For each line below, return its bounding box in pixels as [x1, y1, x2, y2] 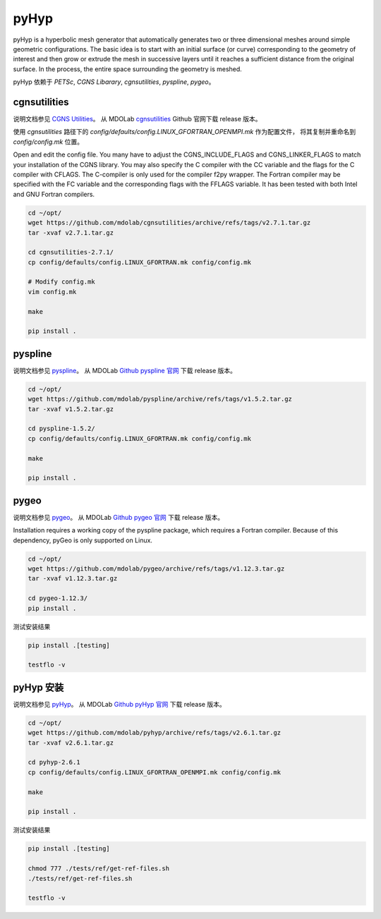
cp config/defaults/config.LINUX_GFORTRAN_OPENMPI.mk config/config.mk [28, 768, 282, 776]
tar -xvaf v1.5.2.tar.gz [28, 405, 114, 413]
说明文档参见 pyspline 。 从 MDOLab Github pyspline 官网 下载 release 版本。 [13, 366, 236, 375]
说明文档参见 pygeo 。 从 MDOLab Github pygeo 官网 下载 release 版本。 [13, 513, 224, 521]
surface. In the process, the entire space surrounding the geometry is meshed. [13, 64, 243, 73]
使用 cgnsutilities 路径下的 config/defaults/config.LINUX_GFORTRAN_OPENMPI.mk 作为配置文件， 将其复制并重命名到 [13, 128, 356, 136]
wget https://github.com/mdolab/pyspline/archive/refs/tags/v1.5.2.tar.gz [28, 395, 293, 403]
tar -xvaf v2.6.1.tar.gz [28, 738, 114, 747]
